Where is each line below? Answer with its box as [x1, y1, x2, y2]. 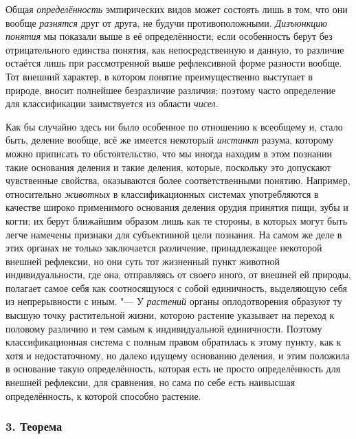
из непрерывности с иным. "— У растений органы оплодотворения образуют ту [5, 294, 342, 308]
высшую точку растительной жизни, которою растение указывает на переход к [5, 308, 335, 322]
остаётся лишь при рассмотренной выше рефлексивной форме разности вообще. [5, 56, 342, 70]
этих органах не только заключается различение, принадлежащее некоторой [5, 240, 322, 255]
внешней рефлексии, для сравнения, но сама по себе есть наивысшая [5, 375, 296, 390]
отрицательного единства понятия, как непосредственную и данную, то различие [5, 42, 344, 56]
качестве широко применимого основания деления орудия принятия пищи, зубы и [5, 200, 348, 214]
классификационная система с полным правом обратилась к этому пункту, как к [5, 335, 342, 349]
